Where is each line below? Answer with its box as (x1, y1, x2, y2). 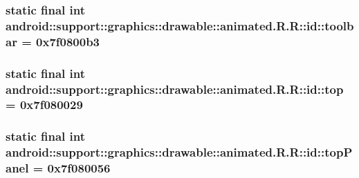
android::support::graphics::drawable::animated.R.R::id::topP (6, 144, 353, 161)
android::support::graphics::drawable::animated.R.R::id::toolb (6, 17, 354, 34)
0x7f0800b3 (36, 32, 100, 50)
